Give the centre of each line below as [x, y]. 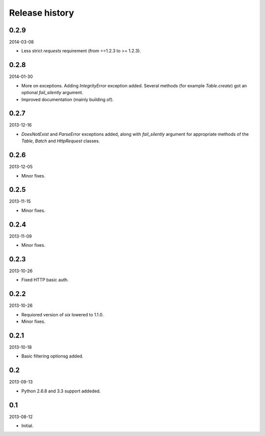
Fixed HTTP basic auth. [45, 280]
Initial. [27, 425]
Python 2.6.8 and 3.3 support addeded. [61, 391]
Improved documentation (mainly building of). [67, 99]
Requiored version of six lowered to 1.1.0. [63, 314]
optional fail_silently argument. [52, 93]
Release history [42, 13]
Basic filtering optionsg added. [52, 356]
